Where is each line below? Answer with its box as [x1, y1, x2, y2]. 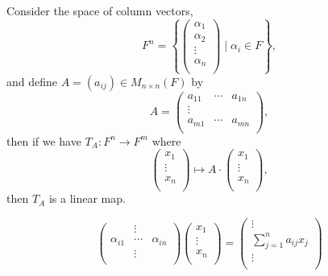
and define [6, 72, 58, 89]
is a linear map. [48, 190, 126, 207]
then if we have [6, 132, 81, 149]
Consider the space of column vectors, [6, 2, 193, 19]
